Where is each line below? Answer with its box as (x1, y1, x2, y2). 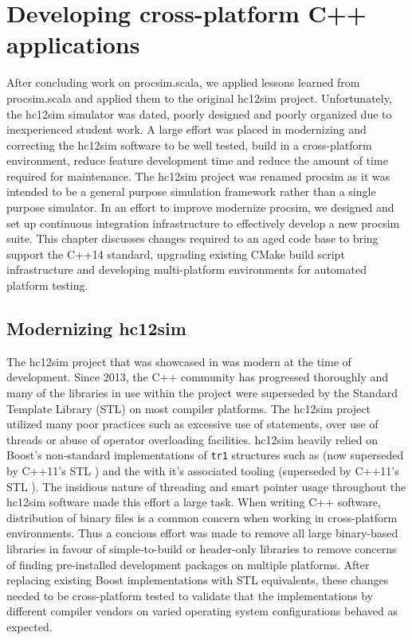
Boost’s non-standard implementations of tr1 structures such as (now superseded (6, 447, 404, 463)
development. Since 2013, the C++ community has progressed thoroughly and (6, 369, 389, 385)
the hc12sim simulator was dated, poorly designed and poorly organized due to (6, 105, 392, 122)
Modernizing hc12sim (6, 316, 186, 341)
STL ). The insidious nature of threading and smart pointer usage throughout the (6, 478, 406, 494)
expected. (6, 618, 53, 634)
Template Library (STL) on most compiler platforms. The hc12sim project (6, 400, 371, 416)
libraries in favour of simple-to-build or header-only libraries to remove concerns (6, 540, 397, 557)
